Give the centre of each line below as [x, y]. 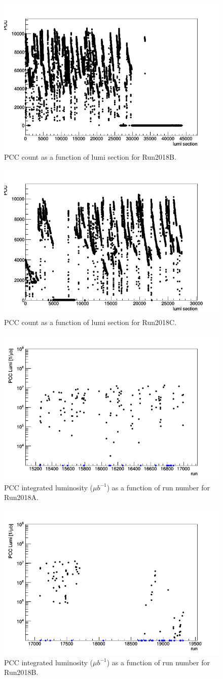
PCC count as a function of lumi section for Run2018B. [90, 157]
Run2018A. [21, 497]
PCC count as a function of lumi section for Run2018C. [90, 322]
